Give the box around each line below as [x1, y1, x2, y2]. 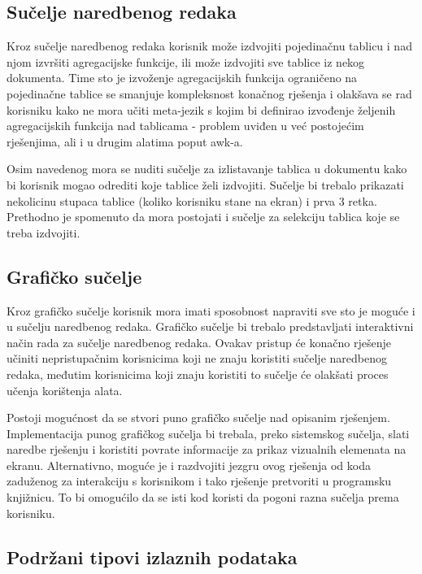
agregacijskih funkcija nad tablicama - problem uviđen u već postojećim [7, 117, 364, 134]
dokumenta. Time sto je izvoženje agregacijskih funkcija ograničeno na [7, 69, 358, 86]
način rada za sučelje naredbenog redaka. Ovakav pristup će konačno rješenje [7, 333, 391, 350]
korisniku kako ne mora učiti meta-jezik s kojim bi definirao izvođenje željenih [7, 101, 396, 118]
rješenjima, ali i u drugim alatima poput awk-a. [7, 133, 243, 150]
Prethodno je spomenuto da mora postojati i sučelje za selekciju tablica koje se [7, 208, 400, 225]
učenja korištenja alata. [7, 381, 123, 398]
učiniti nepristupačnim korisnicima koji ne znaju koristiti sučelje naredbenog [7, 350, 387, 367]
